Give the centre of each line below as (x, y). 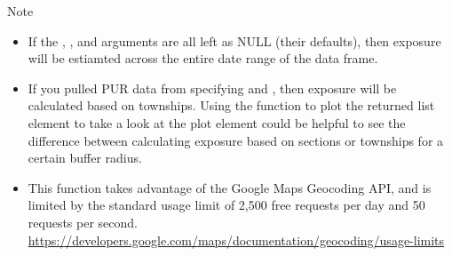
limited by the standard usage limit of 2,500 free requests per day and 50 (226, 205)
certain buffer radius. (85, 158)
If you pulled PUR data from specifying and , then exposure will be (212, 88)
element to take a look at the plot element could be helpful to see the (217, 122)
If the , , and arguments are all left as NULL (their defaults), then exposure (234, 40)
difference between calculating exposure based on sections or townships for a (236, 140)
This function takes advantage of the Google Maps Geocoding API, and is (230, 187)
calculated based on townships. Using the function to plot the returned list (231, 105)
